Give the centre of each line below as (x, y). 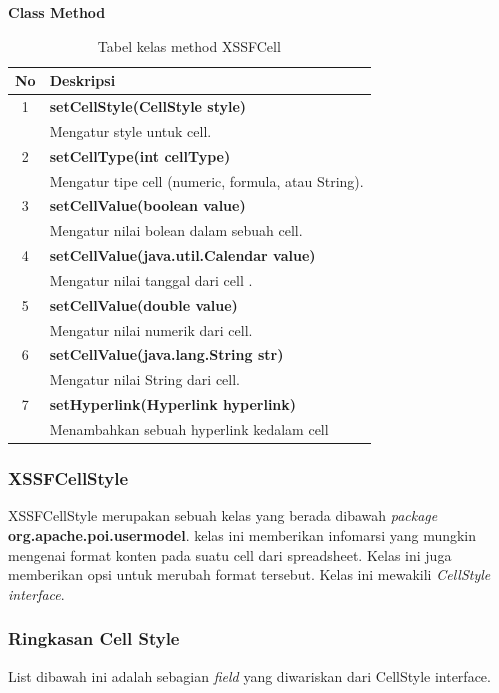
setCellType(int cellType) (140, 155)
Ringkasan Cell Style (94, 638)
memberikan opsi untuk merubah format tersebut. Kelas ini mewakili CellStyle (249, 574)
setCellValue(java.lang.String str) (166, 354)
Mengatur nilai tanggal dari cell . (151, 279)
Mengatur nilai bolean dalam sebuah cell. (176, 230)
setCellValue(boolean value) (147, 205)
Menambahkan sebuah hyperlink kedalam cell (189, 429)
